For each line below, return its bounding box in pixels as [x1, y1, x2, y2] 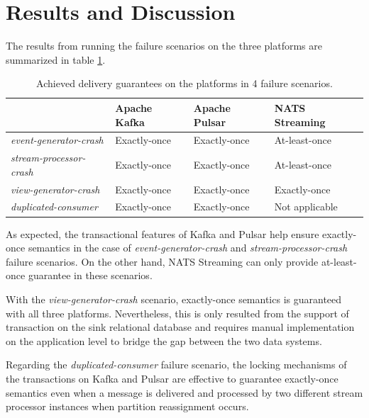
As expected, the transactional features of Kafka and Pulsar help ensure [6, 226, 319, 241]
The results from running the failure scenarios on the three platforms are [6, 38, 322, 53]
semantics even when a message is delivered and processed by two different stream [6, 385, 363, 400]
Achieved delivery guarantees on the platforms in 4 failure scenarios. [36, 76, 333, 91]
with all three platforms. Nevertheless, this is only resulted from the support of [6, 305, 349, 320]
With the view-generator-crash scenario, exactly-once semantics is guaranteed [6, 291, 342, 306]
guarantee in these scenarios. [28, 268, 153, 283]
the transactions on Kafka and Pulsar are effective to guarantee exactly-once [6, 371, 338, 385]
